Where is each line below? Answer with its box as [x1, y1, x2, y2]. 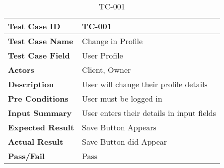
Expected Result [8, 121, 75, 133]
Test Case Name [8, 35, 74, 47]
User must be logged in [82, 93, 162, 104]
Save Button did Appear [82, 136, 167, 147]
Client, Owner [82, 64, 131, 75]
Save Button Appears [82, 121, 156, 133]
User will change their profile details [82, 78, 208, 90]
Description [8, 78, 54, 90]
